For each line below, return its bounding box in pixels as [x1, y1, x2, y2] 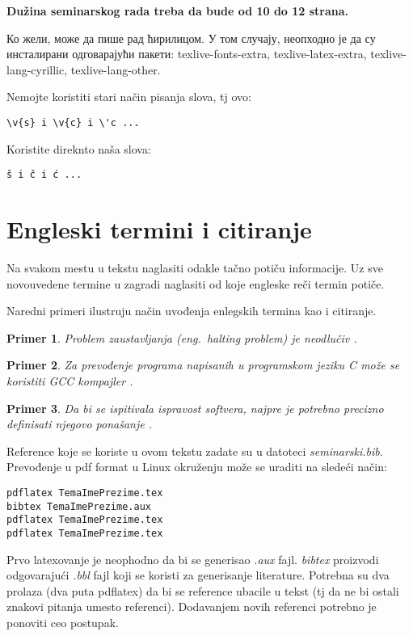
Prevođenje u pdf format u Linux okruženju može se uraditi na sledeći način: [6, 458, 387, 475]
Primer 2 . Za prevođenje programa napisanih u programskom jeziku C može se [6, 356, 400, 373]
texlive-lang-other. [70, 61, 161, 78]
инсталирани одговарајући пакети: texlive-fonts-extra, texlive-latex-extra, [6, 45, 367, 62]
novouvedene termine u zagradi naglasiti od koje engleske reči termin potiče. [6, 275, 385, 292]
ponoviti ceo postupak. [6, 613, 119, 630]
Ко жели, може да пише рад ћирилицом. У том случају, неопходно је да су [6, 29, 376, 46]
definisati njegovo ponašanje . [6, 415, 152, 432]
